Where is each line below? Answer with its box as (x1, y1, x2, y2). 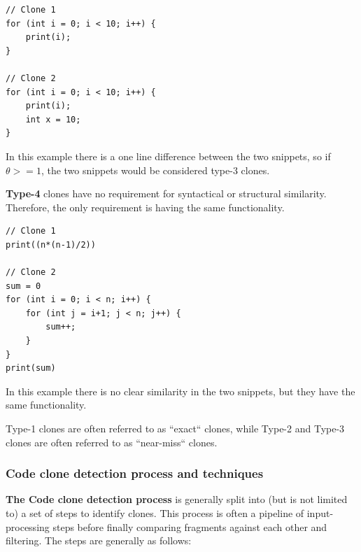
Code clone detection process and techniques (6, 465, 264, 482)
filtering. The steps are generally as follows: (6, 533, 192, 548)
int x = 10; (25, 114, 81, 125)
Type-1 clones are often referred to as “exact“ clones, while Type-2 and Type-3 (6, 421, 345, 436)
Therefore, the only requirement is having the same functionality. (6, 199, 285, 214)
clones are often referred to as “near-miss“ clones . (6, 434, 218, 449)
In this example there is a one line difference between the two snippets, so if (6, 148, 331, 163)
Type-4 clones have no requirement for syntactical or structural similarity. (6, 186, 327, 201)
